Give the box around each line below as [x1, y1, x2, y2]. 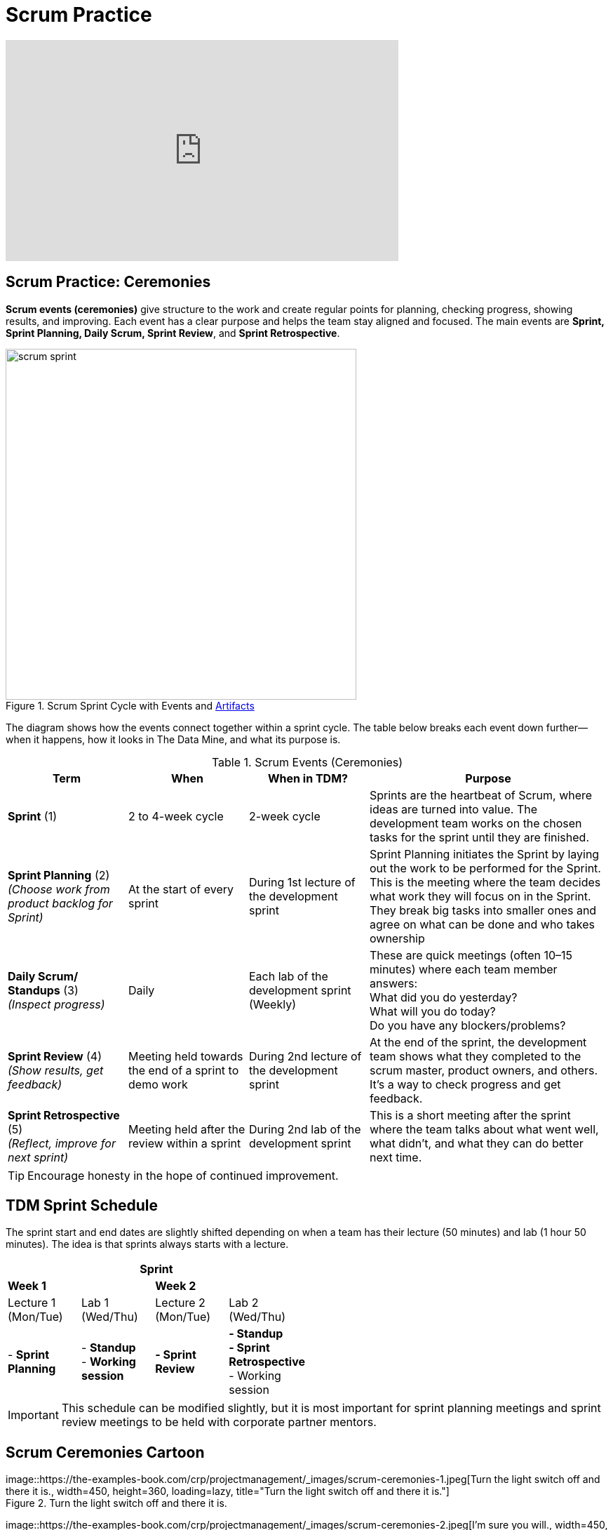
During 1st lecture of [249, 874, 356, 889]
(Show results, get [8, 1063, 104, 1077]
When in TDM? [267, 771, 349, 785]
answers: [370, 976, 418, 990]
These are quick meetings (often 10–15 [370, 947, 573, 962]
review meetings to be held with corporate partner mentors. [61, 1415, 377, 1430]
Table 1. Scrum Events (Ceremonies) [211, 754, 403, 769]
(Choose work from [8, 882, 110, 896]
